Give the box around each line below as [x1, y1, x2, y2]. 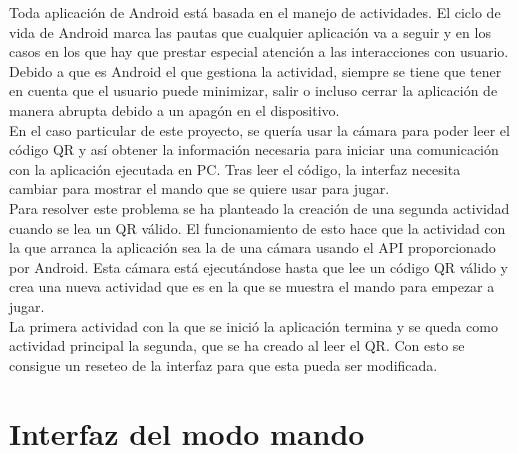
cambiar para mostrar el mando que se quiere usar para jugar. [9, 178, 390, 199]
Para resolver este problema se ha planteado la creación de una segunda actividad [9, 197, 510, 218]
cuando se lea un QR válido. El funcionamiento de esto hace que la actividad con [9, 217, 506, 238]
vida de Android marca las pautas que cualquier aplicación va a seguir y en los [9, 21, 491, 42]
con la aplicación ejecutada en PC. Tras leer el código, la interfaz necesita [9, 158, 461, 179]
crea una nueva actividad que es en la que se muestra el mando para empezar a [9, 276, 495, 297]
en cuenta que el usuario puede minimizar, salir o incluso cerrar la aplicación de [9, 80, 498, 101]
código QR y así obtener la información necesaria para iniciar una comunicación [9, 139, 499, 160]
